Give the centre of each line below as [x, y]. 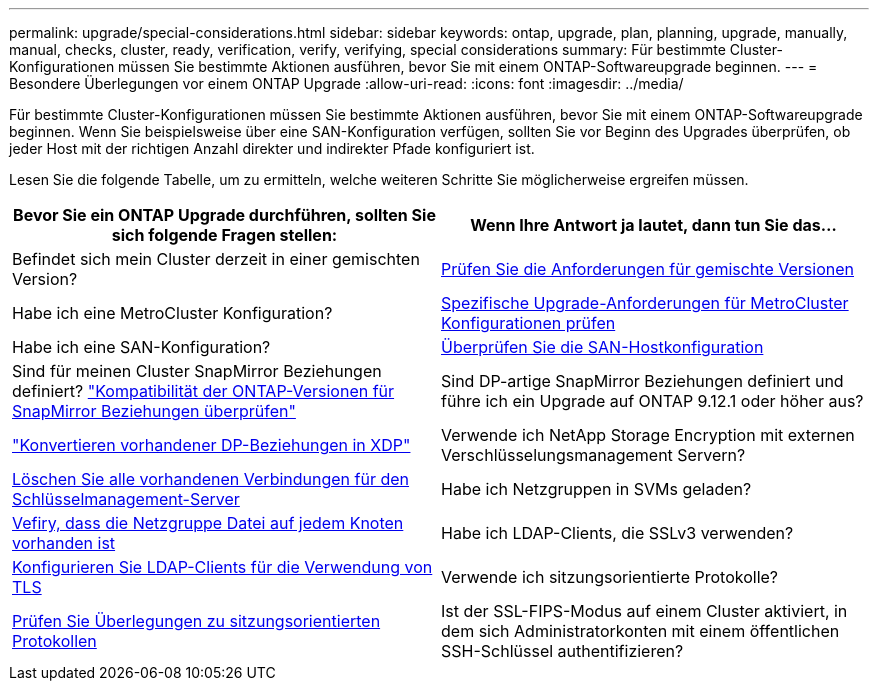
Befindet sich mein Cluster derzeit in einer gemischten [216, 259]
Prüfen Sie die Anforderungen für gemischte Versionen [647, 269]
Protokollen [54, 641]
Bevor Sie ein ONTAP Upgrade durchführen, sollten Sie [224, 215]
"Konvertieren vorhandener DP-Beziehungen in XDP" [211, 445]
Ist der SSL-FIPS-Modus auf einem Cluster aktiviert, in [644, 611]
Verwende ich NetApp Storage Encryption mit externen [648, 435]
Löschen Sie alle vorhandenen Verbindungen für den [211, 479]
